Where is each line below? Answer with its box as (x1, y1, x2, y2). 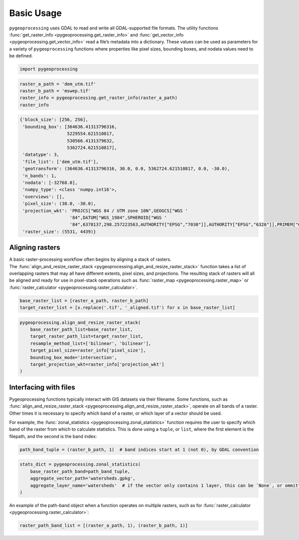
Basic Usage (9, 7, 62, 18)
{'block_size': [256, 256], (19, 117, 88, 122)
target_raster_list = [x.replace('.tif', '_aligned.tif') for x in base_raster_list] (19, 305, 235, 311)
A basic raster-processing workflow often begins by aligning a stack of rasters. (9, 256, 171, 262)
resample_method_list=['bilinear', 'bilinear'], (30, 340, 151, 346)
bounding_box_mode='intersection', (30, 355, 117, 360)
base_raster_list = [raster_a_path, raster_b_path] (19, 298, 149, 303)
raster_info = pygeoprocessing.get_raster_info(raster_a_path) (19, 95, 178, 101)
